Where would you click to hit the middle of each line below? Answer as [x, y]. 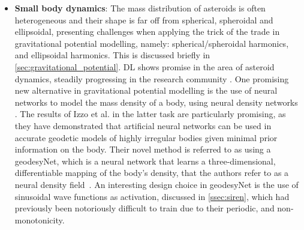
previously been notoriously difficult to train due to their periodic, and [145, 208]
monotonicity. [40, 219]
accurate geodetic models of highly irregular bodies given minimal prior [146, 137]
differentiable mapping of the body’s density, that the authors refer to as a [152, 173]
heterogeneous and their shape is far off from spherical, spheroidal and [144, 20]
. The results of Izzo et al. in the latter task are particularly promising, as [150, 114]
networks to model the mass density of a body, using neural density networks [156, 102]
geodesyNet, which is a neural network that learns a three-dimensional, [145, 161]
